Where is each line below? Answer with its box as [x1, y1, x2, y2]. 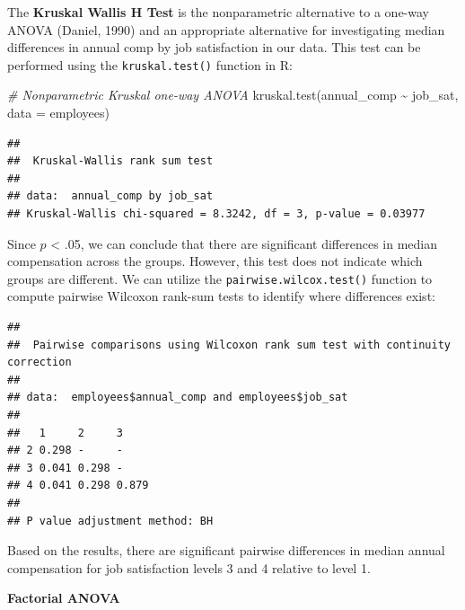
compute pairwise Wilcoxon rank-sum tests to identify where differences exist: [7, 287, 435, 305]
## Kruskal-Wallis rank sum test [7, 155, 214, 168]
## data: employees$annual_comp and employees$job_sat [7, 391, 348, 404]
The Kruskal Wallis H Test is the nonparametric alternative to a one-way [7, 3, 429, 21]
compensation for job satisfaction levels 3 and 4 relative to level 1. [7, 558, 371, 577]
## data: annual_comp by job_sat [7, 190, 214, 203]
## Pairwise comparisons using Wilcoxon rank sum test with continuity [7, 338, 451, 351]
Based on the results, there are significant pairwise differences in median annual [7, 541, 445, 560]
